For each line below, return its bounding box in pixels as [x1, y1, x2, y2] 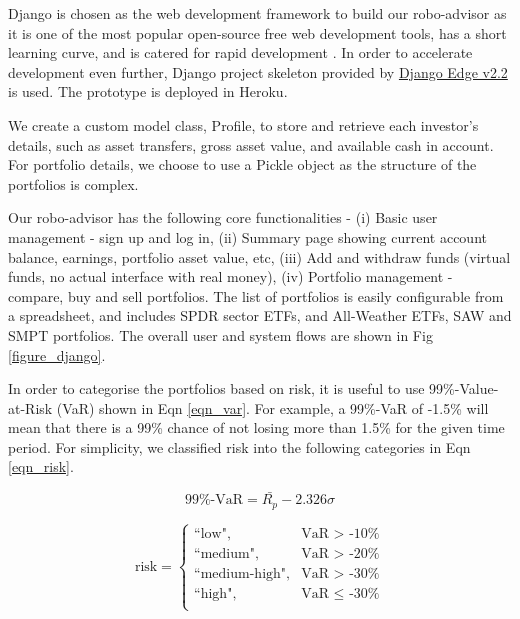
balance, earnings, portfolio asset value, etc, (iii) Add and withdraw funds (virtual [8, 246, 511, 267]
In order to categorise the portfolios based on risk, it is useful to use [8, 378, 425, 399]
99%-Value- [429, 378, 499, 399]
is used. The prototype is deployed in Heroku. [8, 81, 288, 102]
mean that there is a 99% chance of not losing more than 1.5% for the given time [8, 417, 505, 438]
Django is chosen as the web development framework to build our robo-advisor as [8, 3, 507, 23]
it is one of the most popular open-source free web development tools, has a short [8, 22, 507, 43]
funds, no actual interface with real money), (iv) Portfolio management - [8, 266, 453, 287]
